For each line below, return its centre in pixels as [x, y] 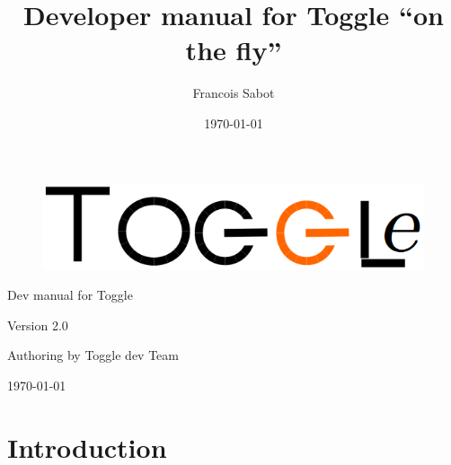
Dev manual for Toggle [70, 295]
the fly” [234, 50]
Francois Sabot [234, 93]
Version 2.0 [38, 325]
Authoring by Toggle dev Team [93, 355]
